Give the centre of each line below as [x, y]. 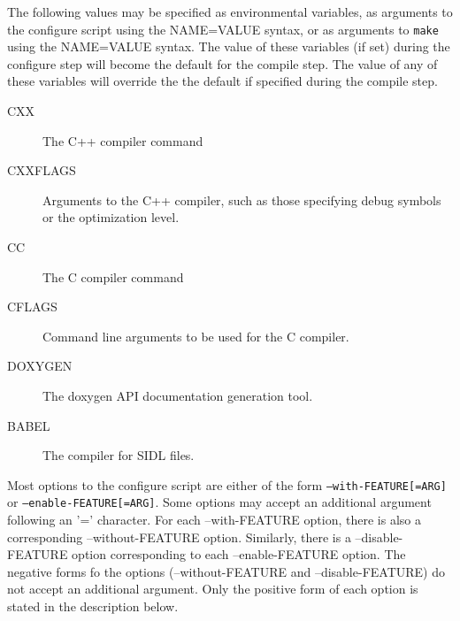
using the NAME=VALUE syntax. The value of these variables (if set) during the [229, 46]
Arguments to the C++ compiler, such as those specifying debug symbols [242, 199]
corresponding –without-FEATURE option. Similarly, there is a [179, 537]
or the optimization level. [111, 217]
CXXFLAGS [42, 170]
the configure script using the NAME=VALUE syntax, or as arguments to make [223, 29]
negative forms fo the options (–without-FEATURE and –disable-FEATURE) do [226, 571]
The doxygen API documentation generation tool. [178, 395]
